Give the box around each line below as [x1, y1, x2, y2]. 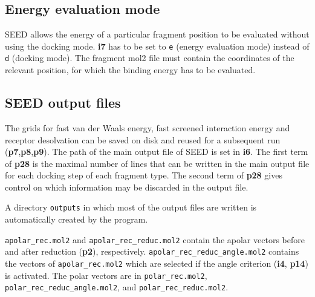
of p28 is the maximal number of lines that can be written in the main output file [5, 157, 310, 169]
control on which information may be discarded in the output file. [5, 180, 248, 193]
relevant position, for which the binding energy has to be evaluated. [5, 64, 256, 76]
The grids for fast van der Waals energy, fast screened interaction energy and [5, 121, 290, 134]
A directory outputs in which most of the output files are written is [5, 201, 257, 214]
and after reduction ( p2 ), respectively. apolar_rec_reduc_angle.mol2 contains [5, 245, 299, 258]
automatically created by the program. [5, 213, 148, 226]
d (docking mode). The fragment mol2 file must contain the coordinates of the [5, 51, 294, 64]
